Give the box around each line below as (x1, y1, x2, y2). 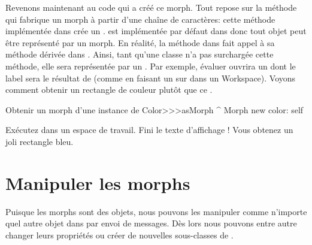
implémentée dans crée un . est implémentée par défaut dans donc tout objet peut (5, 25, 307, 37)
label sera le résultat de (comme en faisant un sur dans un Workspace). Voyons (5, 71, 296, 84)
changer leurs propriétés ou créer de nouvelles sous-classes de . (5, 228, 234, 241)
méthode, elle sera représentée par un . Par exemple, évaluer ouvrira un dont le (5, 59, 296, 72)
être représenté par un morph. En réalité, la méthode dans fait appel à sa (5, 36, 275, 49)
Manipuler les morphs (5, 170, 190, 195)
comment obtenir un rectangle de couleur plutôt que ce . (5, 83, 213, 96)
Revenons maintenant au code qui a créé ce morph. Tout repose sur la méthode (5, 1, 297, 13)
